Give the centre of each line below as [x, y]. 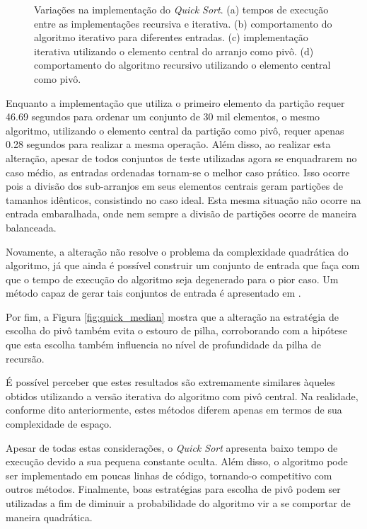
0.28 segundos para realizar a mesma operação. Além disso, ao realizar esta [168, 144]
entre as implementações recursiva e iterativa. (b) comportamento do [183, 23]
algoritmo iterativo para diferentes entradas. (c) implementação [171, 37]
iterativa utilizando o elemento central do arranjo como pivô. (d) [174, 51]
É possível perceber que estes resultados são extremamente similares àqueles [170, 382]
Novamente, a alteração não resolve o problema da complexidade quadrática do [177, 251]
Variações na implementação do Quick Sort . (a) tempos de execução [181, 9]
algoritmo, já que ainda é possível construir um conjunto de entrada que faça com [183, 265]
